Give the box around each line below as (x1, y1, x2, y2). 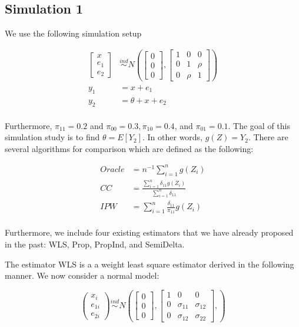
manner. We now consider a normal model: (5, 269, 160, 282)
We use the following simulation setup (5, 27, 142, 39)
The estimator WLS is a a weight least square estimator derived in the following (5, 257, 294, 270)
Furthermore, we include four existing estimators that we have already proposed (5, 226, 294, 239)
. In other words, (142, 131, 203, 143)
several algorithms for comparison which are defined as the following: (5, 142, 254, 154)
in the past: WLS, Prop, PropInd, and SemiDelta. (5, 238, 185, 250)
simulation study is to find (5, 131, 100, 143)
